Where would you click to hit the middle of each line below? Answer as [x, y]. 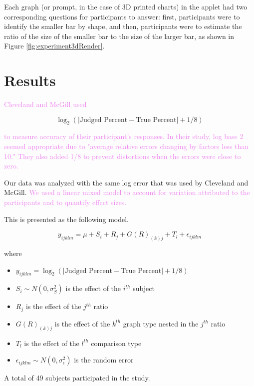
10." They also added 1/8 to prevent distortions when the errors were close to [123, 156]
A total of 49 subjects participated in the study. [77, 378]
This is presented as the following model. [66, 219]
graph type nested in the [161, 323]
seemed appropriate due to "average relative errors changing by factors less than [127, 146]
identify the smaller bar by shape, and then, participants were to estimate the [123, 26]
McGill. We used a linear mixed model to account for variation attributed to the [127, 192]
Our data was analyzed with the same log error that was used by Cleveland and [126, 182]
